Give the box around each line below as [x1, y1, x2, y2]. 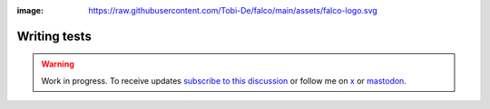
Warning [41, 59, 74, 69]
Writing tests [16, 28, 93, 44]
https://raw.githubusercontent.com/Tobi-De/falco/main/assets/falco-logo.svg [88, 5, 378, 15]
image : [16, 5, 44, 15]
